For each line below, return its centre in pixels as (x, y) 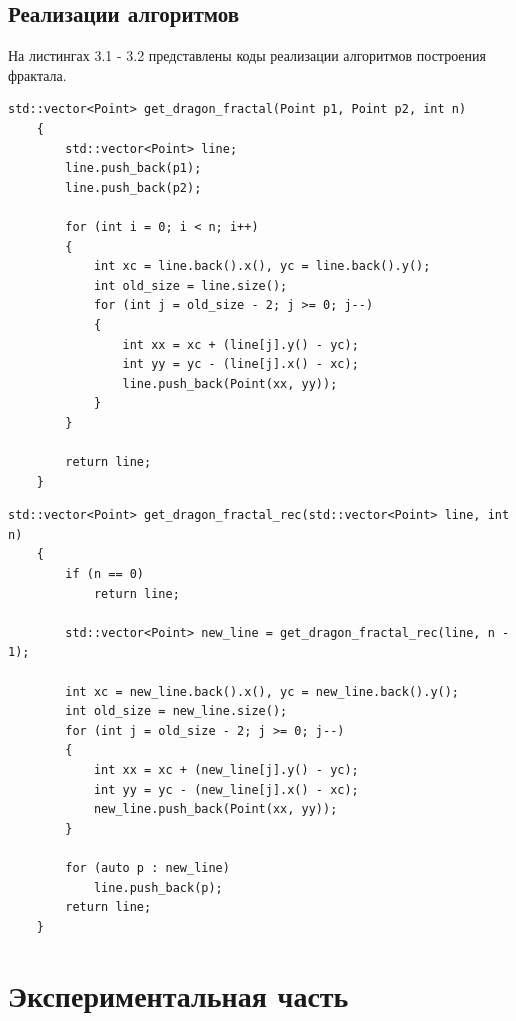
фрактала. (37, 74)
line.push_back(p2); (133, 187)
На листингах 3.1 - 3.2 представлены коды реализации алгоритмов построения (247, 55)
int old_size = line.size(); (190, 285)
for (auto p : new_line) (147, 867)
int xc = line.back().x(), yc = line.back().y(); (262, 266)
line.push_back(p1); (133, 168)
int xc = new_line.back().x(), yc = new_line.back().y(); (262, 691)
